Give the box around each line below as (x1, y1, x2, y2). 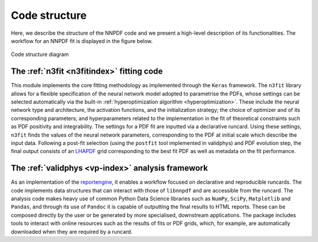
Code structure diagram (11, 51, 69, 58)
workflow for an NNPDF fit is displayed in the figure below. (11, 37, 153, 44)
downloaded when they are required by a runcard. (11, 228, 132, 235)
